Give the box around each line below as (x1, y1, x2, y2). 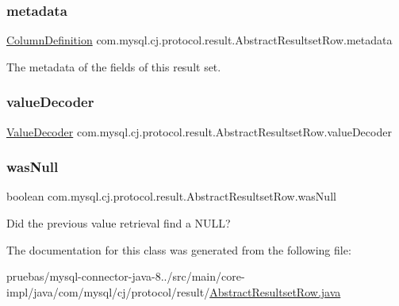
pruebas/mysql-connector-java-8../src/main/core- (6, 268, 245, 285)
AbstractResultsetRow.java (209, 283, 341, 300)
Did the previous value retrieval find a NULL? (6, 215, 231, 231)
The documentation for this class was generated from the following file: (6, 241, 351, 258)
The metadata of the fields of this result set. (6, 58, 221, 75)
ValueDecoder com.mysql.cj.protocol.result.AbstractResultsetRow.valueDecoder (6, 123, 392, 140)
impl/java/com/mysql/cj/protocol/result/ (6, 283, 210, 300)
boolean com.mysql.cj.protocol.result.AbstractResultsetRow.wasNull (6, 188, 336, 205)
